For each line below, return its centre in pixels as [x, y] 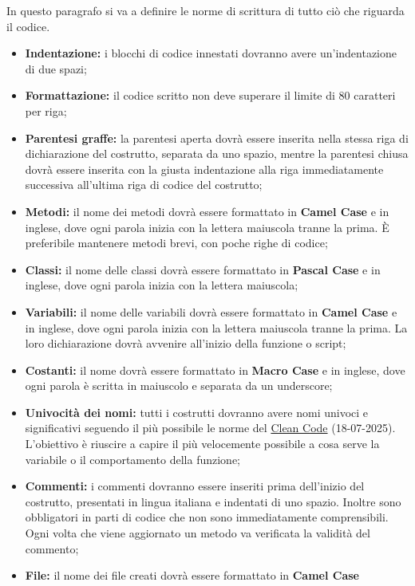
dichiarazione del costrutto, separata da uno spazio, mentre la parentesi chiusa [217, 153]
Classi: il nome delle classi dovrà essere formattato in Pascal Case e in [203, 269]
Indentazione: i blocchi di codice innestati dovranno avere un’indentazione [211, 53]
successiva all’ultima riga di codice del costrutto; [144, 185]
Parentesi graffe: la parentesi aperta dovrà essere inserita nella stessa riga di [217, 138]
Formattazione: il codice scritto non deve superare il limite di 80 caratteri [210, 95]
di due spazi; [56, 68]
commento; [52, 548]
